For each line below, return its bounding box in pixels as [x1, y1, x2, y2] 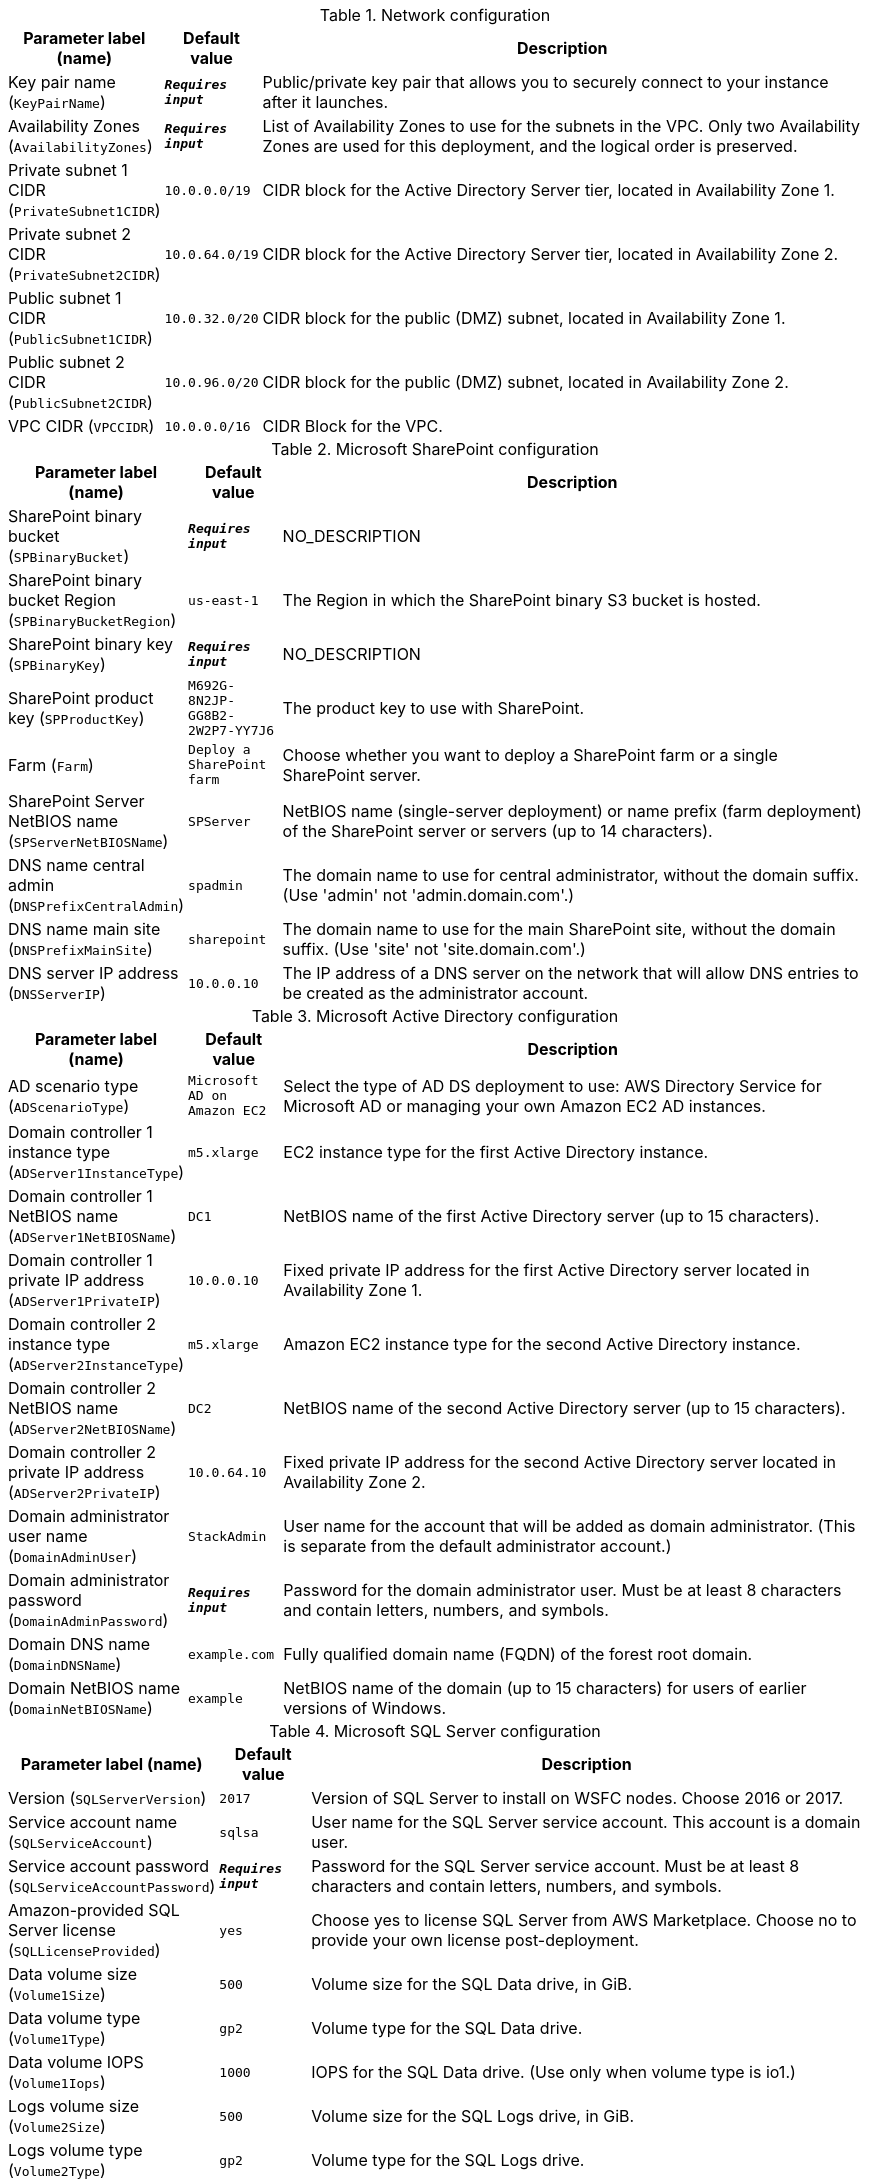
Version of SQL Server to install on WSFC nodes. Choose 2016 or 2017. [311, 1788, 844, 1808]
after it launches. [262, 92, 389, 112]
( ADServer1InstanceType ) [8, 1162, 185, 1182]
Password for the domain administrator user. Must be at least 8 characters [283, 1580, 842, 1600]
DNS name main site [8, 919, 161, 939]
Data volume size [8, 1964, 138, 1984]
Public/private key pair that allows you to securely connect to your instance [262, 72, 829, 92]
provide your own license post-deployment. [311, 1930, 639, 1950]
